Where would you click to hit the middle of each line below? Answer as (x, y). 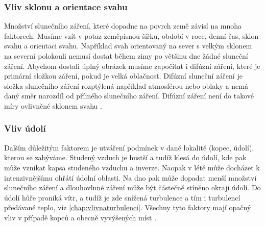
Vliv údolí (25, 128)
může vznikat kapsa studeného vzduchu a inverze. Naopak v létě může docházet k (132, 167)
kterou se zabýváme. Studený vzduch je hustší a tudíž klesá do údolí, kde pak (125, 157)
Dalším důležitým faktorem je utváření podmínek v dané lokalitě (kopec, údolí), (129, 147)
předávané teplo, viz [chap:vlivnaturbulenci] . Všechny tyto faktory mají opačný (128, 207)
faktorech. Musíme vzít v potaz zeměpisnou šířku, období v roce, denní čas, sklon (131, 35)
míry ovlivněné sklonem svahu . (53, 105)
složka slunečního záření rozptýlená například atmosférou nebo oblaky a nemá (126, 85)
